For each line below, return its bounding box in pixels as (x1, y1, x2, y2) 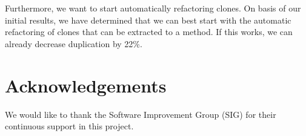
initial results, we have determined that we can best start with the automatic (5, 13, 291, 26)
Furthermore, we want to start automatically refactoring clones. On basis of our (5, 2, 301, 14)
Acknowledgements (5, 73, 167, 97)
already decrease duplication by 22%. (5, 37, 142, 50)
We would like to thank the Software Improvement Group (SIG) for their (5, 108, 276, 120)
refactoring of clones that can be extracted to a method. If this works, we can (5, 25, 293, 38)
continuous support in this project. (5, 120, 134, 132)
